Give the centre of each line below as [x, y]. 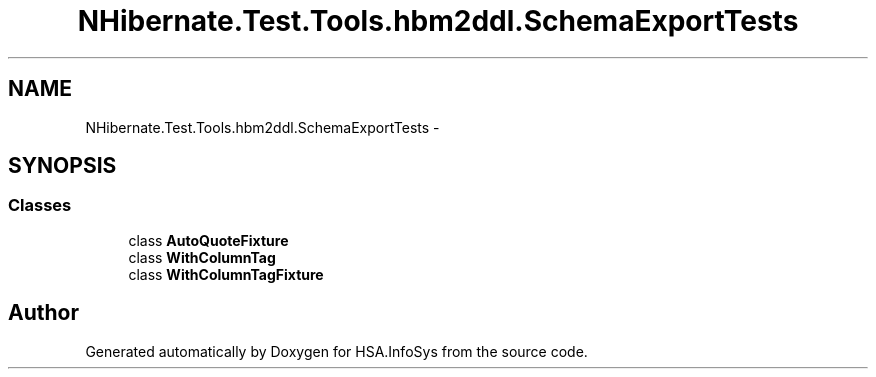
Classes [40, 205]
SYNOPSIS [62, 166]
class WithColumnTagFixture [226, 274]
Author [43, 313]
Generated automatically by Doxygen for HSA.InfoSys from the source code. [336, 351]
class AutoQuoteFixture [208, 240]
